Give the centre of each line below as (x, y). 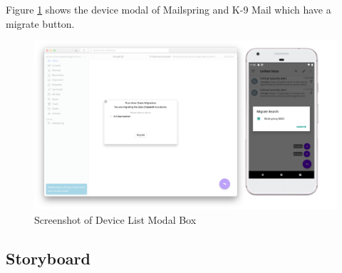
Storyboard (48, 258)
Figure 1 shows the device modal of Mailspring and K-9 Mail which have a (169, 9)
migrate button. (40, 23)
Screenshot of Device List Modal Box (115, 220)
